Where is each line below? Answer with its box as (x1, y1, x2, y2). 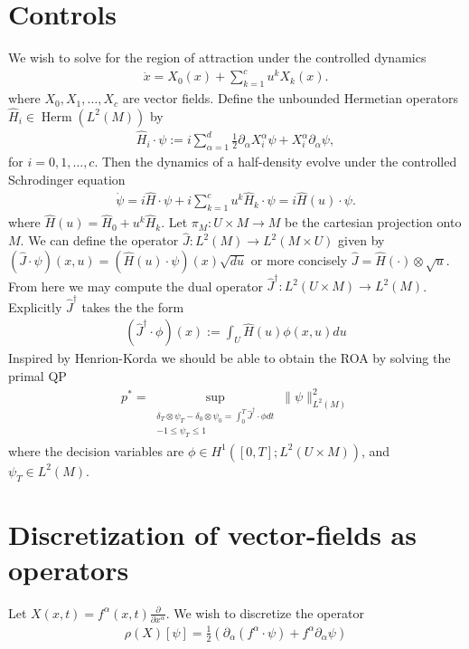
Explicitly (8, 297, 62, 316)
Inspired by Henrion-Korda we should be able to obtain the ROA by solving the (8, 348, 451, 367)
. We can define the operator (20, 231, 179, 250)
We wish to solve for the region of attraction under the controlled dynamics (8, 48, 427, 67)
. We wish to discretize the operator (165, 603, 364, 622)
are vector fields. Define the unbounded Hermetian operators (122, 89, 458, 108)
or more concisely (250, 250, 348, 269)
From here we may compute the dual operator (8, 276, 263, 295)
